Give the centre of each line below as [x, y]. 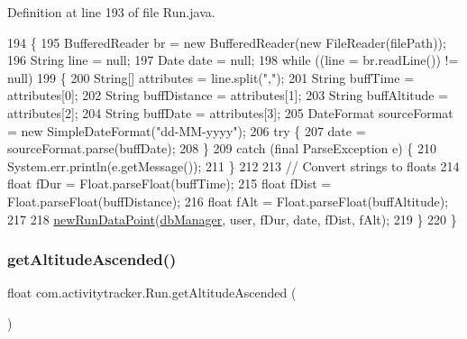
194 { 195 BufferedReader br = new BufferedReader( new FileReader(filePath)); [227, 42]
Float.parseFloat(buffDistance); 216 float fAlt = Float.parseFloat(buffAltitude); [228, 201]
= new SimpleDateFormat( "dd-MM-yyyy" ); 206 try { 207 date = [187, 130]
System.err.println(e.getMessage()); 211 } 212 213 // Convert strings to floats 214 [233, 165]
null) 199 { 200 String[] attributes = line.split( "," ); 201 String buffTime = [211, 77]
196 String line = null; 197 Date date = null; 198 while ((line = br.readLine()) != [233, 60]
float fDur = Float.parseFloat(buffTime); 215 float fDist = [169, 183]
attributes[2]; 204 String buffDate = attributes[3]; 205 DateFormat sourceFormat [230, 112]
